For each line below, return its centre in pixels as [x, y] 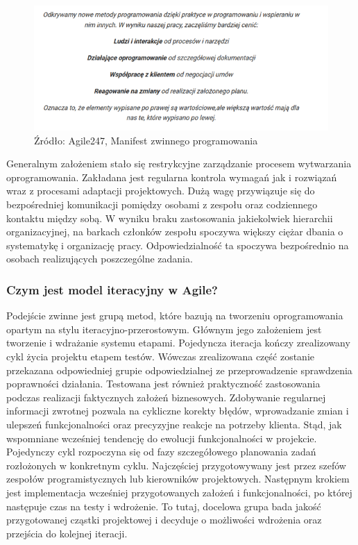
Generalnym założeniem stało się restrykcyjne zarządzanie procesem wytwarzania [179, 163]
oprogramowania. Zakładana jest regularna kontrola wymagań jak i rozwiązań [172, 177]
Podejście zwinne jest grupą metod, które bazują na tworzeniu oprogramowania [175, 316]
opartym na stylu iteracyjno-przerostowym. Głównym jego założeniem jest [164, 329]
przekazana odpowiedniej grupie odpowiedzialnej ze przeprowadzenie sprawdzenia [179, 370]
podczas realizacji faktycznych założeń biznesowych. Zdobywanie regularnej [166, 397]
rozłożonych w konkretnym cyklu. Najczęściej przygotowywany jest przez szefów [176, 465]
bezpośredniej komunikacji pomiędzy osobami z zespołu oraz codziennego [162, 204]
